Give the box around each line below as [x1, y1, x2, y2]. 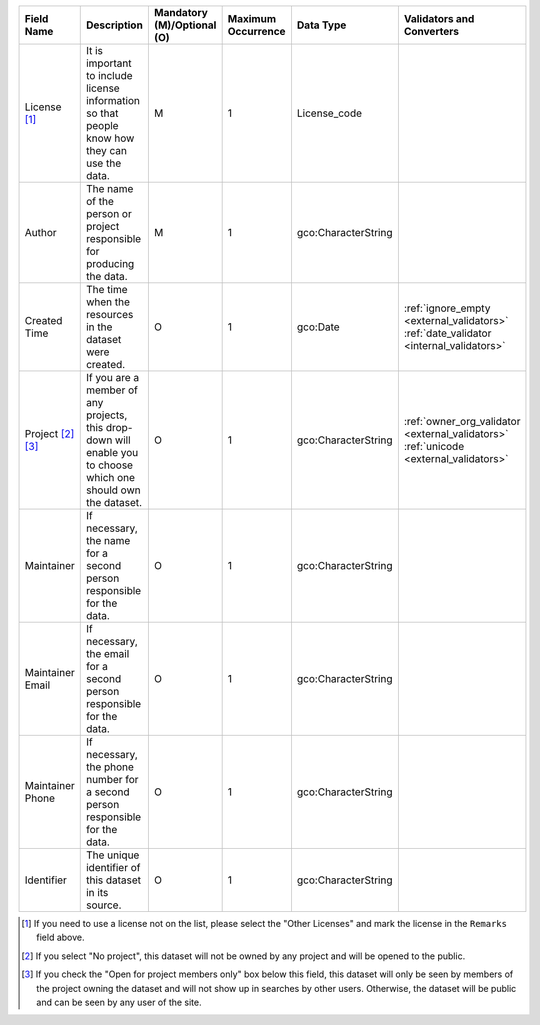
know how [85, 131, 135, 145]
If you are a [85, 371, 140, 384]
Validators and [403, 12, 475, 25]
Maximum [227, 12, 277, 25]
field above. [36, 931, 85, 944]
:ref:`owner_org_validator [403, 415, 521, 428]
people [85, 119, 119, 132]
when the [85, 295, 130, 309]
